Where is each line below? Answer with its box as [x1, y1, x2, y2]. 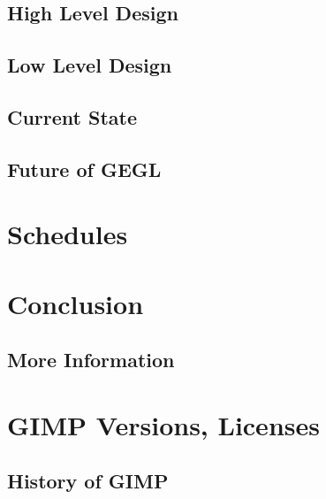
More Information [7, 346, 175, 373]
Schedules [7, 216, 128, 252]
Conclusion [7, 285, 144, 321]
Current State [7, 103, 138, 130]
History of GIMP [7, 467, 169, 495]
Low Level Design [7, 51, 172, 79]
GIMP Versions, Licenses [7, 406, 320, 442]
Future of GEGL [7, 155, 162, 182]
